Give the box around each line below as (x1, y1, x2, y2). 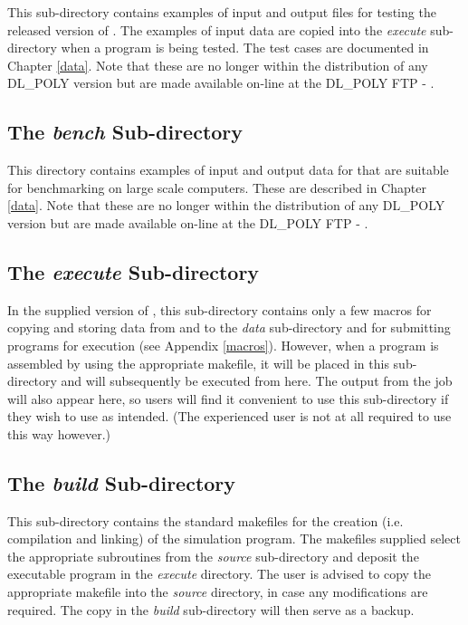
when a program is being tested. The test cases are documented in (61, 38, 429, 57)
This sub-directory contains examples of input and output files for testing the (7, 3, 436, 21)
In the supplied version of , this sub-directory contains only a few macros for (7, 300, 432, 319)
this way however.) (7, 424, 111, 443)
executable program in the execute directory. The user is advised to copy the (7, 564, 432, 583)
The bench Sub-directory (7, 118, 244, 146)
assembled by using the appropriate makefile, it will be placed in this (7, 353, 389, 372)
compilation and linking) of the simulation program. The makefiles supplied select (7, 529, 461, 548)
